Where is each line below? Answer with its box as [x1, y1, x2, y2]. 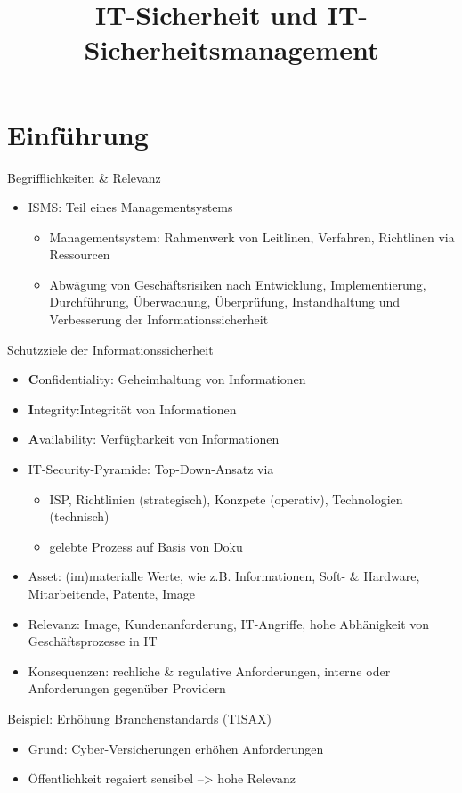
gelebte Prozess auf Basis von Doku [49, 536, 243, 555]
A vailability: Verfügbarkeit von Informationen [28, 429, 280, 448]
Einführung [7, 116, 149, 152]
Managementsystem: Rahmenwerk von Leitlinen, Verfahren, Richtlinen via [49, 227, 455, 246]
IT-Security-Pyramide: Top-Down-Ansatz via [28, 460, 274, 478]
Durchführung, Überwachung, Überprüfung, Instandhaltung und [49, 292, 400, 311]
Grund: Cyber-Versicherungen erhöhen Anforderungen [28, 739, 324, 757]
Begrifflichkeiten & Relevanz [7, 168, 161, 186]
